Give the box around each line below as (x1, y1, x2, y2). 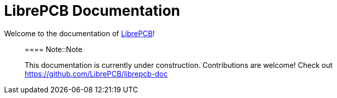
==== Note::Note (25, 44, 83, 54)
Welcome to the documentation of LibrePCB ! (4, 29, 155, 38)
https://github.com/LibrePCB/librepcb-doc (25, 69, 168, 78)
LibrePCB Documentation (4, 2, 180, 19)
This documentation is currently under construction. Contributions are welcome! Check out (25, 60, 333, 69)
